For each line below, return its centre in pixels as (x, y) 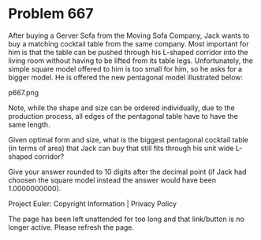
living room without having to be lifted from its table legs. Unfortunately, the (131, 61)
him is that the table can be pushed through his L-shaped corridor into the (128, 52)
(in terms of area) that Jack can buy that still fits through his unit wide (121, 148)
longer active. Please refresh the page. (71, 227)
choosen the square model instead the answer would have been (112, 180)
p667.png (24, 92)
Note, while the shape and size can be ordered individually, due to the (121, 108)
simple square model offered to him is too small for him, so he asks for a (125, 68)
